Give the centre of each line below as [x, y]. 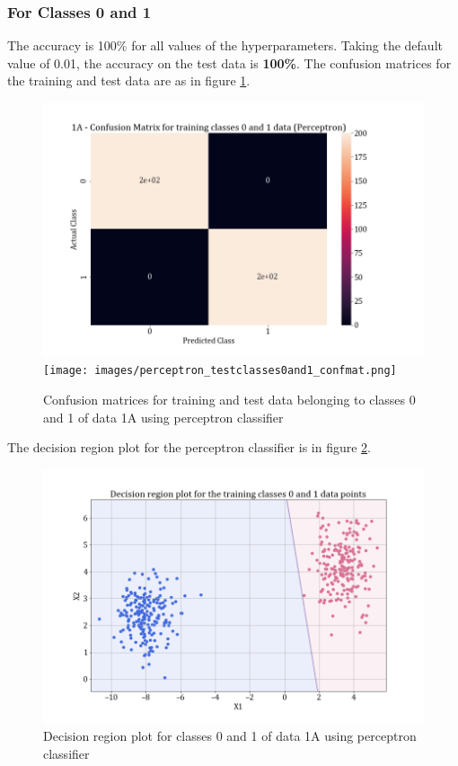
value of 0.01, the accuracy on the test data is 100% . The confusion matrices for [229, 62]
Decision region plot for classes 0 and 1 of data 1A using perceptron [230, 735]
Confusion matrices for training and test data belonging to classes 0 [229, 399]
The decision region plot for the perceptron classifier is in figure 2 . [189, 447]
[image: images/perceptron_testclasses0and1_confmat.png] [220, 371]
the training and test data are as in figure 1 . [129, 80]
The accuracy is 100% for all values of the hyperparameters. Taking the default [225, 45]
